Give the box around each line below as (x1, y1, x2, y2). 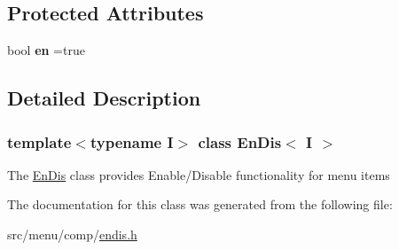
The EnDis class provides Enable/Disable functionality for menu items (7, 165, 390, 184)
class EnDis (198, 130, 282, 152)
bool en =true (7, 41, 85, 59)
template (7, 130, 72, 152)
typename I (90, 130, 174, 152)
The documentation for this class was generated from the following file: (7, 195, 393, 214)
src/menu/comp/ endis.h (7, 224, 137, 243)
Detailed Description (7, 84, 201, 112)
